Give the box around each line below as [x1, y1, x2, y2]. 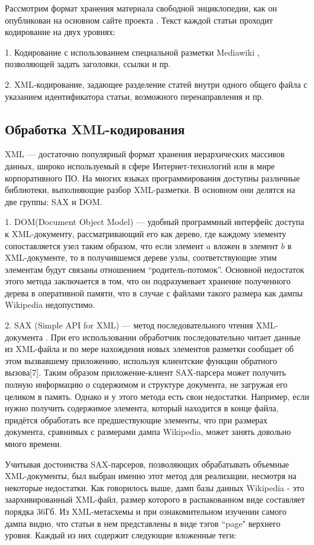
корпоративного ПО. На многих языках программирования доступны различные [5, 171, 300, 184]
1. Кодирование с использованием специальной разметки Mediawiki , [5, 45, 260, 58]
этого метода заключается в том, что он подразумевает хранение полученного [5, 275, 291, 287]
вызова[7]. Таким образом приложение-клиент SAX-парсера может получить [5, 366, 286, 379]
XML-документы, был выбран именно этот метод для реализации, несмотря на [5, 469, 296, 482]
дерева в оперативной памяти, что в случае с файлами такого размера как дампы [5, 286, 303, 299]
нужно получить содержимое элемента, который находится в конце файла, [5, 402, 279, 414]
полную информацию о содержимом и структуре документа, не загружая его [5, 378, 288, 391]
